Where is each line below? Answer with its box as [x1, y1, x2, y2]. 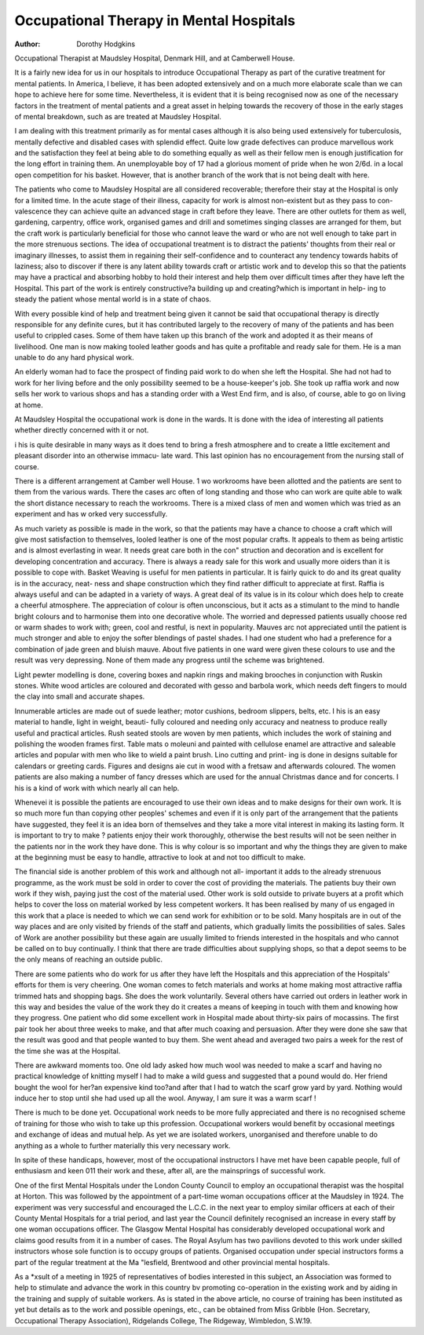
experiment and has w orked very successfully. [14, 509, 168, 519]
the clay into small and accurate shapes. [14, 691, 145, 702]
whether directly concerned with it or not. [14, 425, 149, 435]
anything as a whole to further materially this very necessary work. [14, 1140, 231, 1150]
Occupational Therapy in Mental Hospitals [14, 12, 296, 29]
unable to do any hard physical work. [14, 353, 134, 363]
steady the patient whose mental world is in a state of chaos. [14, 294, 212, 304]
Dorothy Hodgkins [76, 39, 136, 49]
